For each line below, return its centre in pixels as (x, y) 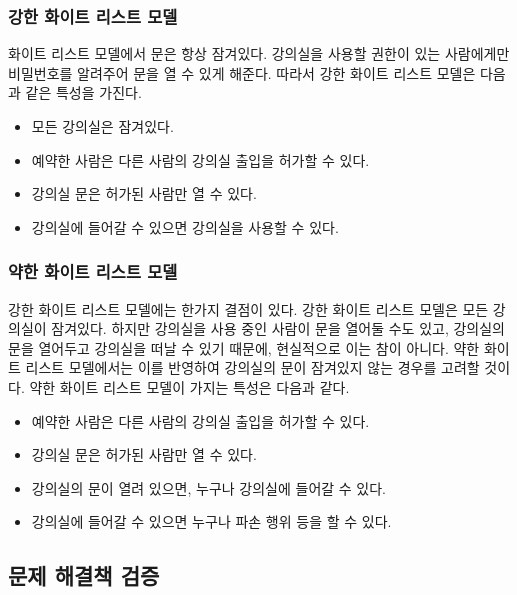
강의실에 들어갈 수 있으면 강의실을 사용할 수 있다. (185, 226)
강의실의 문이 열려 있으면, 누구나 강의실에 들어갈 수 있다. (208, 487)
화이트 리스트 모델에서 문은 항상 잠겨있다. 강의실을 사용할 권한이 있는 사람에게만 (259, 53)
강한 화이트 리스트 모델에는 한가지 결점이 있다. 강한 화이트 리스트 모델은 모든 (248, 308)
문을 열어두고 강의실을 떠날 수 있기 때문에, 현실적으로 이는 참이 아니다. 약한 (244, 347)
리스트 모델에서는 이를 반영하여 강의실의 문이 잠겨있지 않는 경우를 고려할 (252, 367)
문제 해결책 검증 (84, 575)
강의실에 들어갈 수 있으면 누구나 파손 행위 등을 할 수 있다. (211, 521)
